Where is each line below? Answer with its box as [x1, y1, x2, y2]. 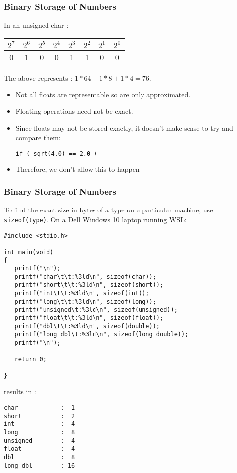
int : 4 [4, 420, 75, 428]
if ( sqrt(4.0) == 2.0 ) [15, 150, 97, 157]
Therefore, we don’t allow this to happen [15, 164, 140, 174]
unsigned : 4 [4, 437, 75, 444]
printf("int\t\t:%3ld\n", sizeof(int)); [14, 290, 149, 297]
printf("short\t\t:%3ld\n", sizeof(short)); [14, 281, 164, 289]
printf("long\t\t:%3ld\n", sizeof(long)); [14, 298, 156, 305]
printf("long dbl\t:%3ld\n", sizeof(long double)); [14, 331, 189, 338]
